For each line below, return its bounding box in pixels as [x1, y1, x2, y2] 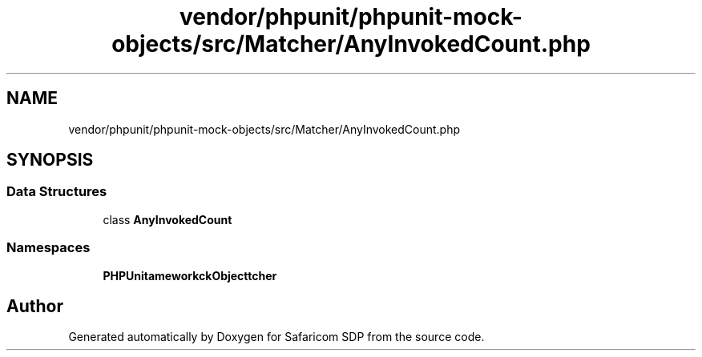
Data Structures [6, 183, 107, 200]
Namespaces [6, 239, 91, 256]
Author [6, 295, 63, 316]
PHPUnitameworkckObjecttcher [103, 268, 277, 283]
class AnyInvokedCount [103, 212, 232, 227]
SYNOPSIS [6, 150, 94, 170]
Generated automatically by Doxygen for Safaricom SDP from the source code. [68, 330, 485, 344]
